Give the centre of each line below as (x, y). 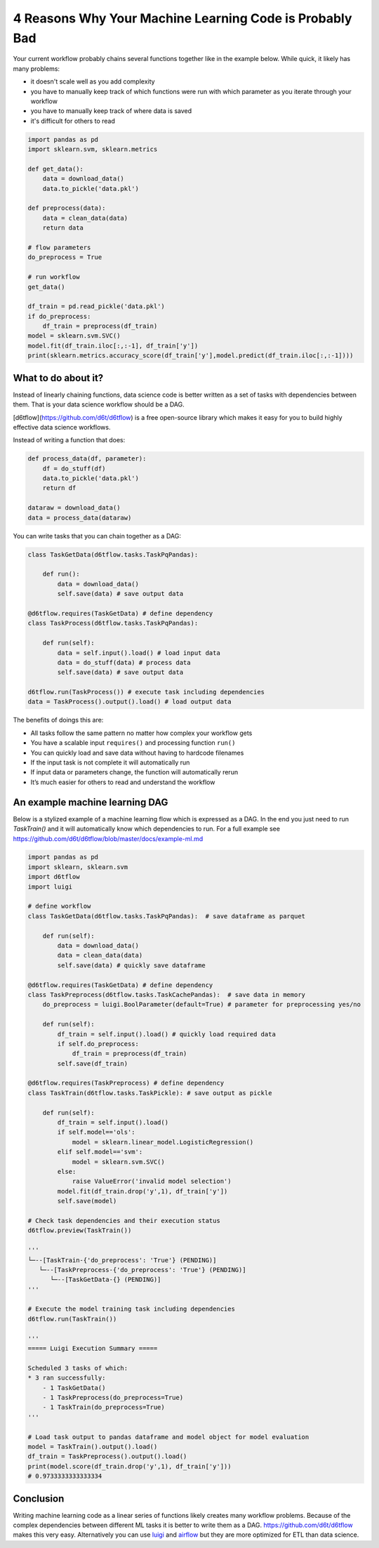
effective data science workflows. (62, 427)
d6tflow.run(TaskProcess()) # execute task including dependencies (146, 692)
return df (59, 488)
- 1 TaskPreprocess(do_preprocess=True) (113, 1397)
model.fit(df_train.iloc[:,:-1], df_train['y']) (113, 345)
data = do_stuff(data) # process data (124, 662)
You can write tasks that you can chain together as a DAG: (97, 536)
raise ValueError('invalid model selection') (152, 1182)
